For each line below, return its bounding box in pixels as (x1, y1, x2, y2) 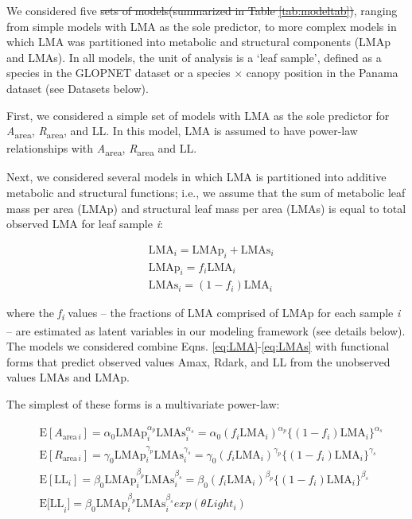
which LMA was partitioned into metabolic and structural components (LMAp (6, 33, 391, 50)
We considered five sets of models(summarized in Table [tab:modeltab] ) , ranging (6, 2, 398, 18)
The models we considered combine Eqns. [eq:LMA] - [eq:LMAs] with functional (6, 338, 390, 354)
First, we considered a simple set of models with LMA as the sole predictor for (6, 107, 390, 123)
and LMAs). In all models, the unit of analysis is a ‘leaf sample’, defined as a (6, 48, 382, 65)
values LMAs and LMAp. (6, 369, 130, 385)
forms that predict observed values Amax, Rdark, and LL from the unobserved (6, 353, 391, 370)
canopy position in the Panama (246, 64, 398, 81)
